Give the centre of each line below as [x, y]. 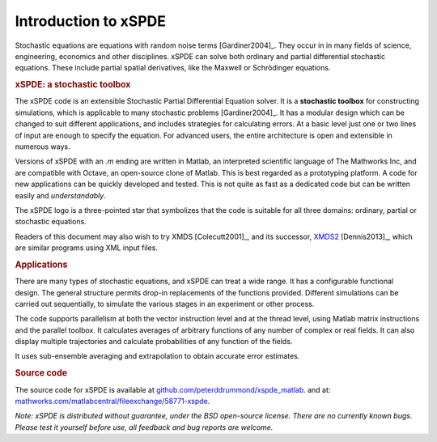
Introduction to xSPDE [90, 21]
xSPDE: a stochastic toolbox [73, 85]
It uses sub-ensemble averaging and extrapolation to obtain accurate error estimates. [157, 356]
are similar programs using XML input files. [86, 248]
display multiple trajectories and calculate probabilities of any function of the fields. [154, 342]
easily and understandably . [61, 195]
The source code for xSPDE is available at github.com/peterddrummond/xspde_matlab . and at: [173, 389]
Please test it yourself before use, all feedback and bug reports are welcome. [144, 427]
